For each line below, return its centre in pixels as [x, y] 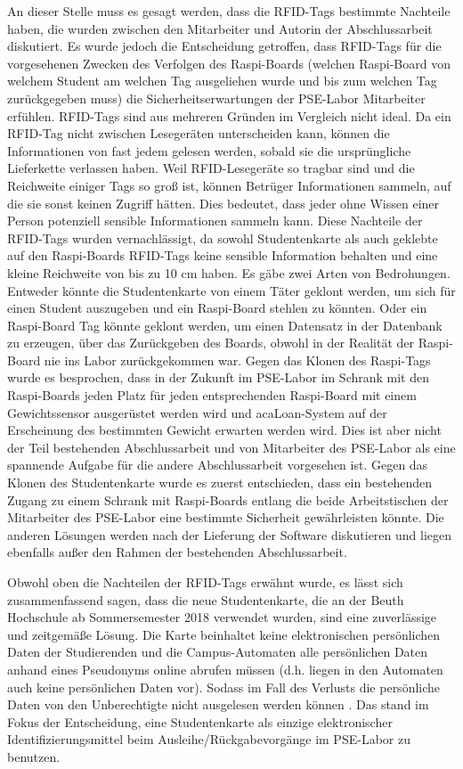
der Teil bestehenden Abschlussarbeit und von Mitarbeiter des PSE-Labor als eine [231, 447]
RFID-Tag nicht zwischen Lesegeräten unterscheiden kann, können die [199, 133]
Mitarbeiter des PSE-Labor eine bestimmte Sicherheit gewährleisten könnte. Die [226, 517]
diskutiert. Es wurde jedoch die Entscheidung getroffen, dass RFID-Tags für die [224, 46]
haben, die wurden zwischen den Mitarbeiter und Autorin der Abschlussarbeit [220, 28]
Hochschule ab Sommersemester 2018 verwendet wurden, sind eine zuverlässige [222, 617]
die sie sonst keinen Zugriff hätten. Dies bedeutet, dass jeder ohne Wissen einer [223, 203]
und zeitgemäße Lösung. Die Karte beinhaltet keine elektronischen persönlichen [224, 634]
